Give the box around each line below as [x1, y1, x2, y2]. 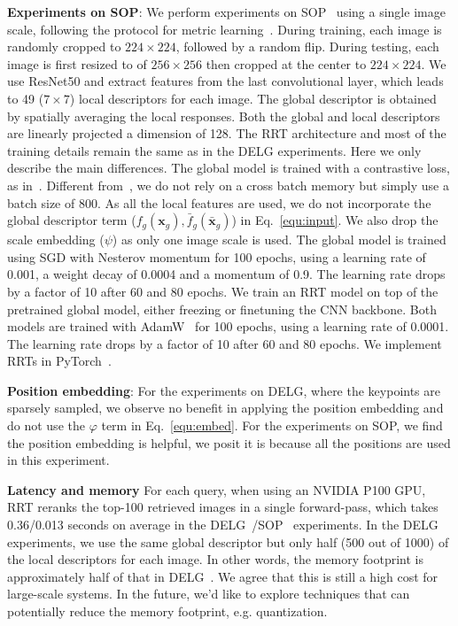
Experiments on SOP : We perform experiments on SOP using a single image [7, 3, 446, 20]
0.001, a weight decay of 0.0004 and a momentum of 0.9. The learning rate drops [7, 265, 446, 283]
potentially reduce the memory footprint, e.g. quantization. [7, 602, 328, 620]
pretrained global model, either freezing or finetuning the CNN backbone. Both [7, 299, 437, 318]
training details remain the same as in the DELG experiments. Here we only [7, 141, 422, 159]
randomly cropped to [7, 37, 121, 56]
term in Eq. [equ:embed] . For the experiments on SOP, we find [101, 416, 443, 435]
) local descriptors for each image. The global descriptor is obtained [69, 89, 437, 107]
